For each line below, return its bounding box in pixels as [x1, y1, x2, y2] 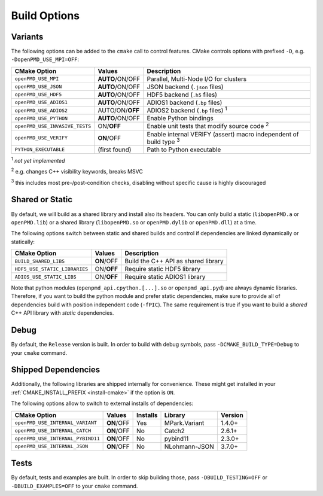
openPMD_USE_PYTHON [14, 115, 68, 121]
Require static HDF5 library [124, 265, 201, 273]
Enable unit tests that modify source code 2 [147, 121, 269, 130]
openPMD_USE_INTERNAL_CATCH [14, 428, 92, 434]
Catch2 [164, 427, 185, 435]
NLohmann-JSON [164, 442, 215, 451]
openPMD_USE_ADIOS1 [14, 99, 68, 106]
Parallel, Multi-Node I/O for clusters [147, 75, 247, 83]
